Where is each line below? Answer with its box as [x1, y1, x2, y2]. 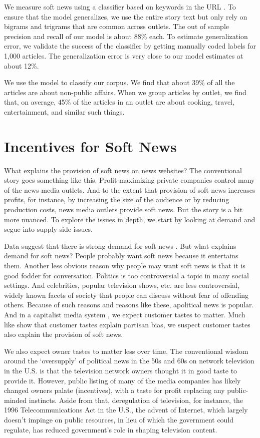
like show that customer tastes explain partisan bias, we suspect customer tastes [4, 319, 250, 329]
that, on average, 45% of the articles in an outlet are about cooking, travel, [4, 97, 234, 107]
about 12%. [4, 60, 39, 71]
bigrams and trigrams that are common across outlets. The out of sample [4, 21, 229, 32]
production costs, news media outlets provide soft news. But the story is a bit [4, 204, 243, 215]
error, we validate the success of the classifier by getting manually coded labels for [4, 41, 256, 51]
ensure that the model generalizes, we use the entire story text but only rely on [4, 11, 247, 22]
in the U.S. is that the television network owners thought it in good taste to [4, 365, 237, 375]
